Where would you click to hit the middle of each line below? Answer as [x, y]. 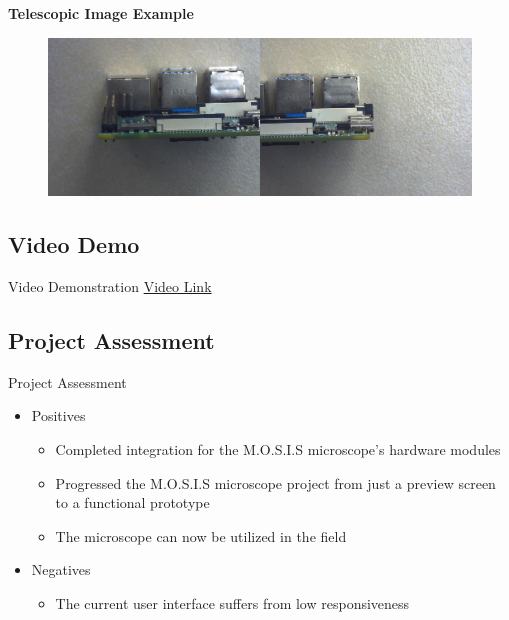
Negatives [61, 569]
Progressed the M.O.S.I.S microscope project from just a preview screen [275, 482]
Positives [58, 415]
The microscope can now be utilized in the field [201, 535]
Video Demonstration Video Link [110, 285]
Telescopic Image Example [101, 13]
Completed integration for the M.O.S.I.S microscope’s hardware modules [278, 448]
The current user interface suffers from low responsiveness [232, 602]
